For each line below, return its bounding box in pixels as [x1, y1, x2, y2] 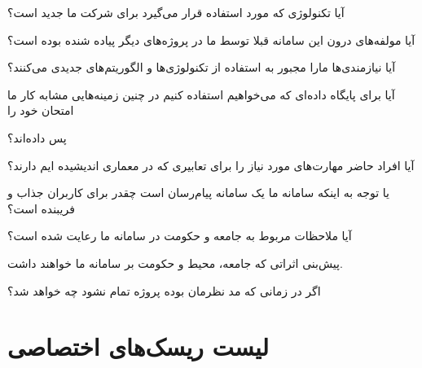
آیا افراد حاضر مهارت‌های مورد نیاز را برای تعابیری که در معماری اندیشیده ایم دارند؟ [7, 156, 415, 173]
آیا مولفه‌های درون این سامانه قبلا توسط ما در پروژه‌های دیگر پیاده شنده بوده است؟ [7, 31, 415, 48]
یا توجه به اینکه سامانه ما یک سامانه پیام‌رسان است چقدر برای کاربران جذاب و [7, 184, 389, 201]
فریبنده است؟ [7, 199, 75, 217]
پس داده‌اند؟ [7, 129, 67, 146]
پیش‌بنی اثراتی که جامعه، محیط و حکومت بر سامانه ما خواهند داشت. [7, 254, 343, 271]
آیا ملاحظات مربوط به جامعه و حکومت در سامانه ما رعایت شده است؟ [7, 227, 352, 244]
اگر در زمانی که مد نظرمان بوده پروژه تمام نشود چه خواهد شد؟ [7, 282, 321, 299]
